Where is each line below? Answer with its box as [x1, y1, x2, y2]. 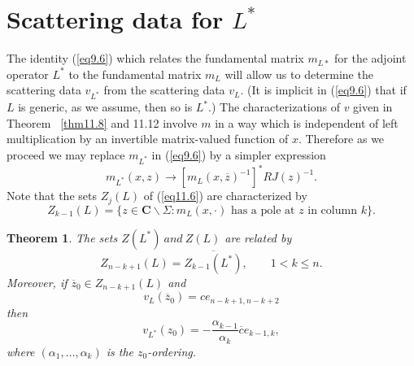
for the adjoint [334, 50, 407, 67]
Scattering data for [7, 2, 224, 36]
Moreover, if [7, 273, 68, 290]
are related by [224, 229, 292, 246]
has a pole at [230, 204, 295, 216]
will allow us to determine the [224, 65, 373, 82]
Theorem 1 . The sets [7, 229, 118, 246]
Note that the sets [7, 187, 97, 204]
